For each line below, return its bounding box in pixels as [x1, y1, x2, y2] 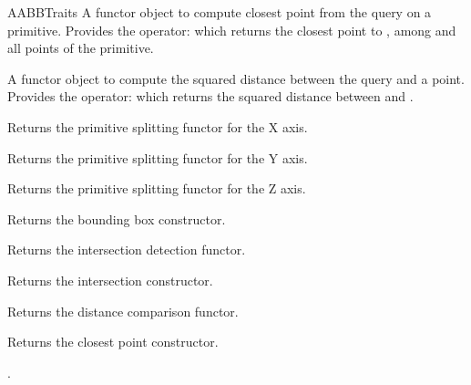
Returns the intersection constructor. [7, 270, 213, 289]
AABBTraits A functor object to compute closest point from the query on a [7, 3, 432, 21]
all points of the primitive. [7, 38, 154, 57]
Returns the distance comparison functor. [7, 301, 239, 320]
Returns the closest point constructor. [7, 332, 219, 351]
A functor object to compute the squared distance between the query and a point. [7, 68, 465, 88]
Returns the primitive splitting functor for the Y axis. [7, 148, 308, 167]
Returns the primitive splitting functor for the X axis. [7, 117, 308, 136]
